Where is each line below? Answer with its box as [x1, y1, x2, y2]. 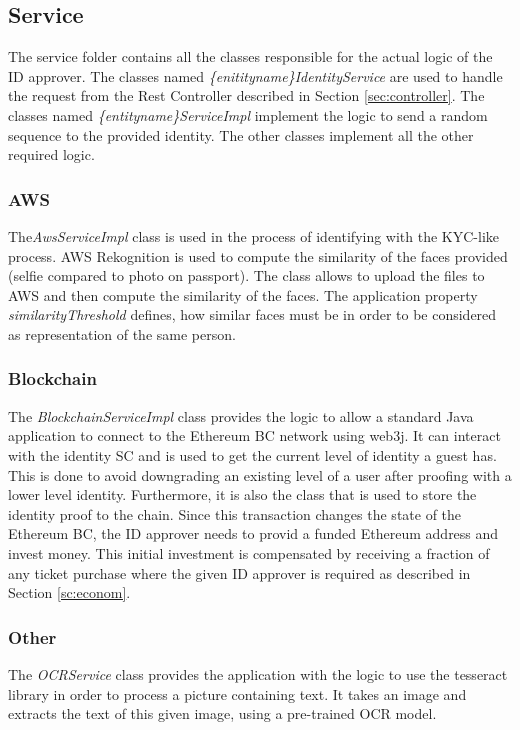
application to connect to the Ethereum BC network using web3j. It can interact [8, 425, 501, 446]
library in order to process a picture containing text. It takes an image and [8, 683, 467, 704]
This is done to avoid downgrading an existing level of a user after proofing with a [8, 464, 512, 485]
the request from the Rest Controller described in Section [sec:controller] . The [8, 85, 485, 106]
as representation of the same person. [8, 323, 236, 344]
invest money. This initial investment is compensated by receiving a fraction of [8, 542, 490, 563]
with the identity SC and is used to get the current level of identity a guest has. [8, 444, 497, 465]
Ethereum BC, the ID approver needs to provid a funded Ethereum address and [8, 523, 499, 544]
